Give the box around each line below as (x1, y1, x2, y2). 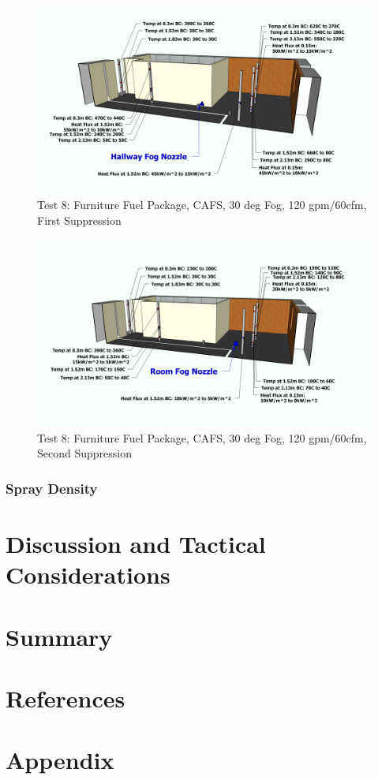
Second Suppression (37, 445, 132, 461)
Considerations (6, 558, 170, 591)
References (6, 681, 125, 714)
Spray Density (6, 478, 98, 498)
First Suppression (37, 211, 122, 228)
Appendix (6, 744, 114, 776)
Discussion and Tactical (6, 527, 266, 559)
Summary (6, 620, 113, 652)
